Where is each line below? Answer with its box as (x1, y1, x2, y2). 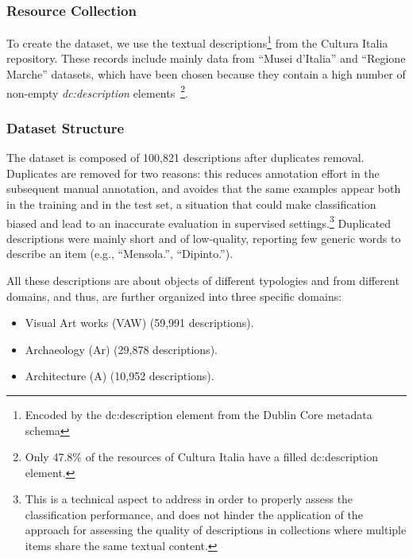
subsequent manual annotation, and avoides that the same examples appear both (6, 180, 401, 197)
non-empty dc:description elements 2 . (6, 82, 188, 101)
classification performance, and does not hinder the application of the (25, 506, 363, 522)
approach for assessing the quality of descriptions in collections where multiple (25, 521, 407, 538)
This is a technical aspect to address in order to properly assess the (25, 491, 353, 507)
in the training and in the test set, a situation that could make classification (6, 195, 376, 212)
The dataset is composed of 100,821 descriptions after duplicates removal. (6, 149, 365, 166)
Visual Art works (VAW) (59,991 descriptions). (25, 314, 254, 331)
